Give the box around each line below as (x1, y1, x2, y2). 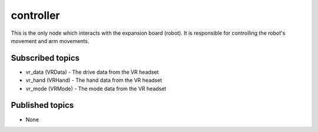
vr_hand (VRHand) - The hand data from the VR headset (25, 77, 162, 84)
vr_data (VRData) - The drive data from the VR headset (25, 68, 159, 75)
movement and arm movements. (11, 37, 90, 44)
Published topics (11, 100, 74, 110)
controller (11, 9, 60, 22)
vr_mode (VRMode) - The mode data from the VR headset (25, 85, 167, 92)
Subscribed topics (11, 53, 79, 63)
